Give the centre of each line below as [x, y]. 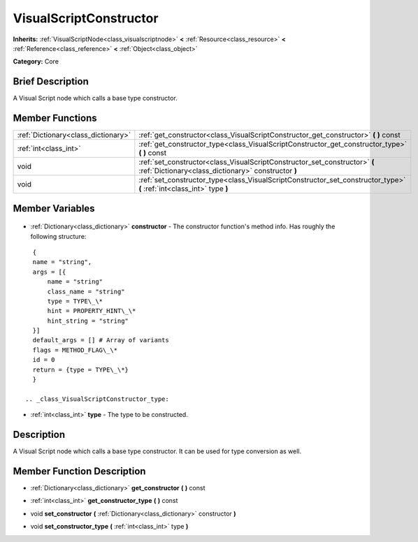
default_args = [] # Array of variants [101, 340]
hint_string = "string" [88, 321]
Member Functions [55, 118]
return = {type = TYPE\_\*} [81, 369]
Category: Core [36, 61]
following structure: [58, 236]
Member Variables [54, 208]
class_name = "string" [86, 291]
